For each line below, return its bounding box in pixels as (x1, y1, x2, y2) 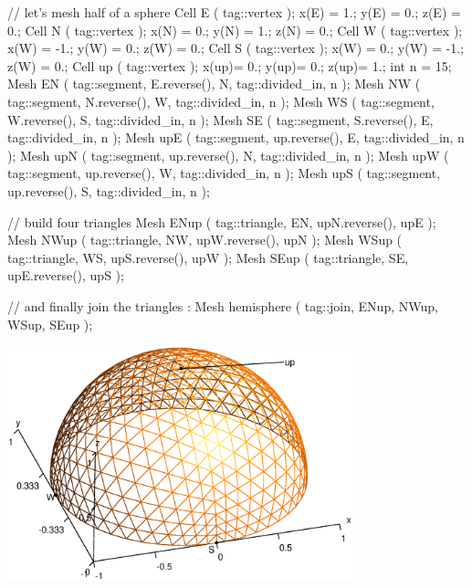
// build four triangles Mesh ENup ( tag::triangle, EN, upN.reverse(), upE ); (7, 212, 436, 231)
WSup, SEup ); (7, 314, 93, 333)
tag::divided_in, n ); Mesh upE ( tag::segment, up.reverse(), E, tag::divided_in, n (7, 128, 465, 147)
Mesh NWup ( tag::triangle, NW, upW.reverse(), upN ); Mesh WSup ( (7, 230, 403, 249)
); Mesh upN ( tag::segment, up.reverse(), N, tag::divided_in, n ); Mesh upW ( (7, 145, 449, 164)
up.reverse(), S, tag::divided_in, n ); (7, 181, 210, 200)
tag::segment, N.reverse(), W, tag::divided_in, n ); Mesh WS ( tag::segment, (7, 91, 435, 110)
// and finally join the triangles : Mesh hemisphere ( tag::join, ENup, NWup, (7, 296, 438, 315)
